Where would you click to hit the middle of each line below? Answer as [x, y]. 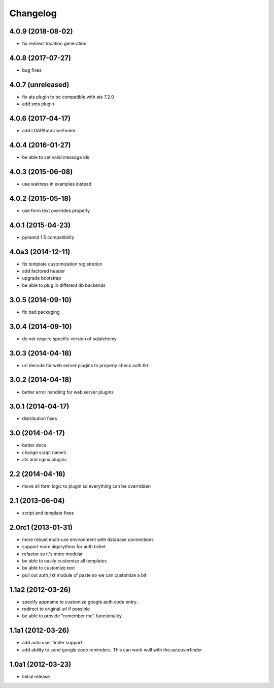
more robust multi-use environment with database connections [88, 540]
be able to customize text [48, 568]
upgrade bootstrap [42, 278]
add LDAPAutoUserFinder [49, 131]
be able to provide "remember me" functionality [72, 616]
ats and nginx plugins [44, 460]
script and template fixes [48, 513]
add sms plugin [38, 104]
